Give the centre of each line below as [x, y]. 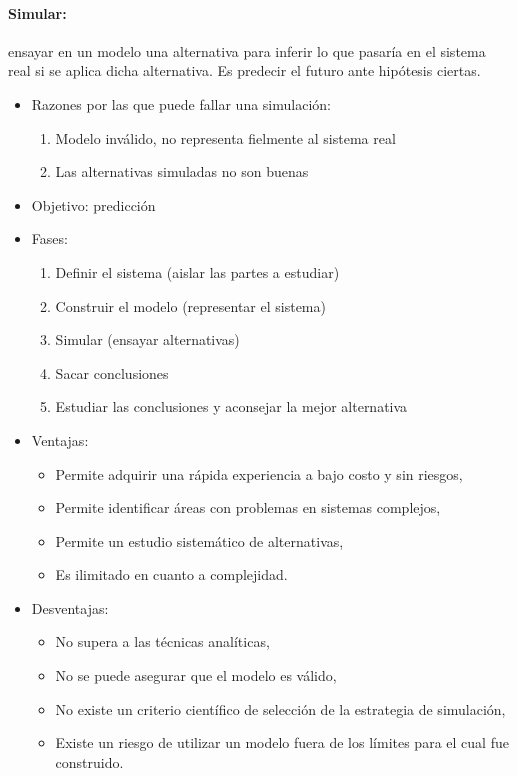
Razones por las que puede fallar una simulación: [181, 103]
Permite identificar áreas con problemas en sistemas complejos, [248, 507]
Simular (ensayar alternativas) [147, 339]
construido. [89, 761]
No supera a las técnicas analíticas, [162, 641]
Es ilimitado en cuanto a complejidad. [171, 574]
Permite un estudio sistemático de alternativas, [199, 540]
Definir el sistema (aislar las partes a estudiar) [197, 271]
